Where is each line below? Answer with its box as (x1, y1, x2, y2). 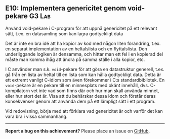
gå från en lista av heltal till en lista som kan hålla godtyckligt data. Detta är (5, 72, 161, 78)
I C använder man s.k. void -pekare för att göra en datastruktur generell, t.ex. (5, 66, 164, 72)
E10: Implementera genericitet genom (5, 4, 126, 13)
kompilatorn (5, 88, 30, 94)
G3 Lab (29, 12, 51, 21)
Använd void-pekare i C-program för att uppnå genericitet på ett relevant (5, 25, 157, 31)
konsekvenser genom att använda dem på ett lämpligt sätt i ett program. (5, 98, 156, 104)
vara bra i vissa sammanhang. (5, 113, 68, 119)
